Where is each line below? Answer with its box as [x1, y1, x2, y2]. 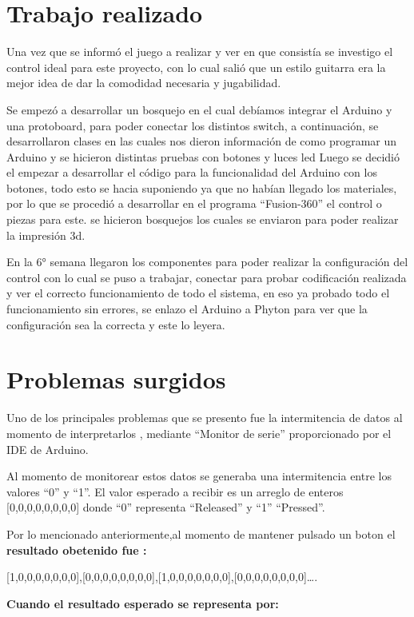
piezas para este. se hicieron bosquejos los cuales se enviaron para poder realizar [6, 211, 399, 228]
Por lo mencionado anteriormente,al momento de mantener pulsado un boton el [6, 525, 396, 542]
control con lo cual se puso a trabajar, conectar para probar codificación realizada [6, 269, 407, 285]
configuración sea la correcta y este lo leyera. [6, 316, 225, 332]
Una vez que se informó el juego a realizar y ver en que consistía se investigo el [6, 43, 393, 60]
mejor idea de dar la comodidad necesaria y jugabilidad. [6, 74, 281, 91]
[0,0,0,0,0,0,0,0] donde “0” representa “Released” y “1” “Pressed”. [6, 499, 325, 515]
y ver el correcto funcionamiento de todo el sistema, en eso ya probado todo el [6, 285, 390, 301]
